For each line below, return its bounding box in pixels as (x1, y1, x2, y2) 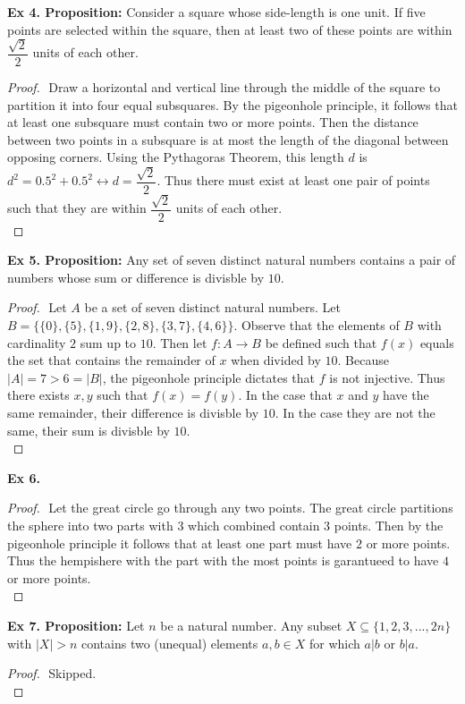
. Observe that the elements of (233, 316, 400, 335)
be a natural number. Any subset (160, 615, 342, 634)
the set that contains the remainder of (7, 351, 216, 369)
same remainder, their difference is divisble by (7, 403, 259, 422)
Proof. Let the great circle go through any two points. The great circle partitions (7, 498, 453, 517)
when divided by (231, 351, 321, 369)
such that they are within (7, 199, 147, 217)
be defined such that (265, 333, 377, 352)
